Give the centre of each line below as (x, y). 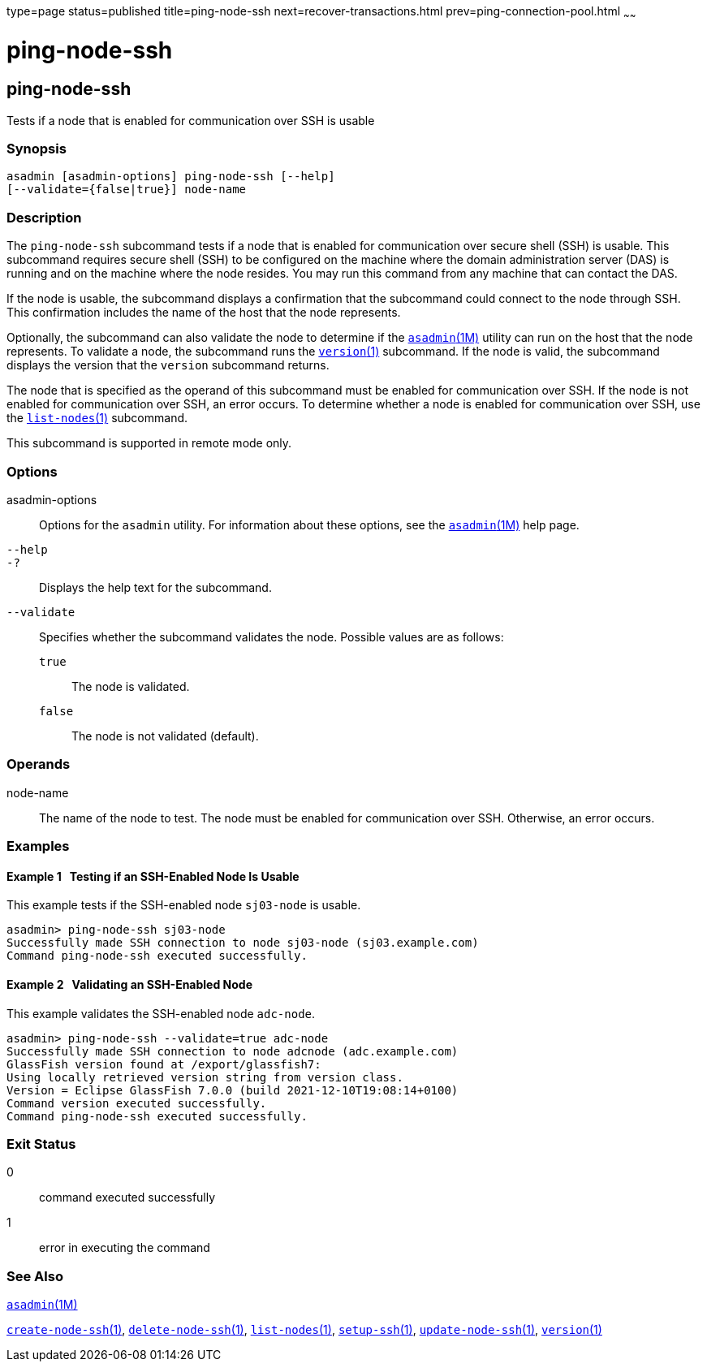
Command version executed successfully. (137, 1103)
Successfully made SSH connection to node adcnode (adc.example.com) (233, 1051)
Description (44, 217)
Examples (38, 846)
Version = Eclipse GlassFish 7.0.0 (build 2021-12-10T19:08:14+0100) (233, 1090)
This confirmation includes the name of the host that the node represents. (204, 313)
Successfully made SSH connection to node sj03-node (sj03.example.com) (243, 943)
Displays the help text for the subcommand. (155, 587)
